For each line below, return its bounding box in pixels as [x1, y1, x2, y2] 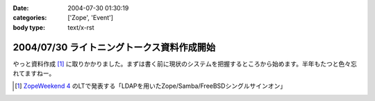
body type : [12, 23, 45, 31]
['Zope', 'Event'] [67, 14, 114, 22]
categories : [12, 14, 47, 22]
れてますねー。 [12, 69, 56, 77]
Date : [12, 4, 29, 12]
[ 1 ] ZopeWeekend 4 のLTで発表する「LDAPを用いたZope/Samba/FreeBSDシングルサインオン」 [15, 82, 287, 90]
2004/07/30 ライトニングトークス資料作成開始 [12, 42, 216, 53]
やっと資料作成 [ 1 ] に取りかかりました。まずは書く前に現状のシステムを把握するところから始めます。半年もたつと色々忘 [12, 59, 357, 68]
